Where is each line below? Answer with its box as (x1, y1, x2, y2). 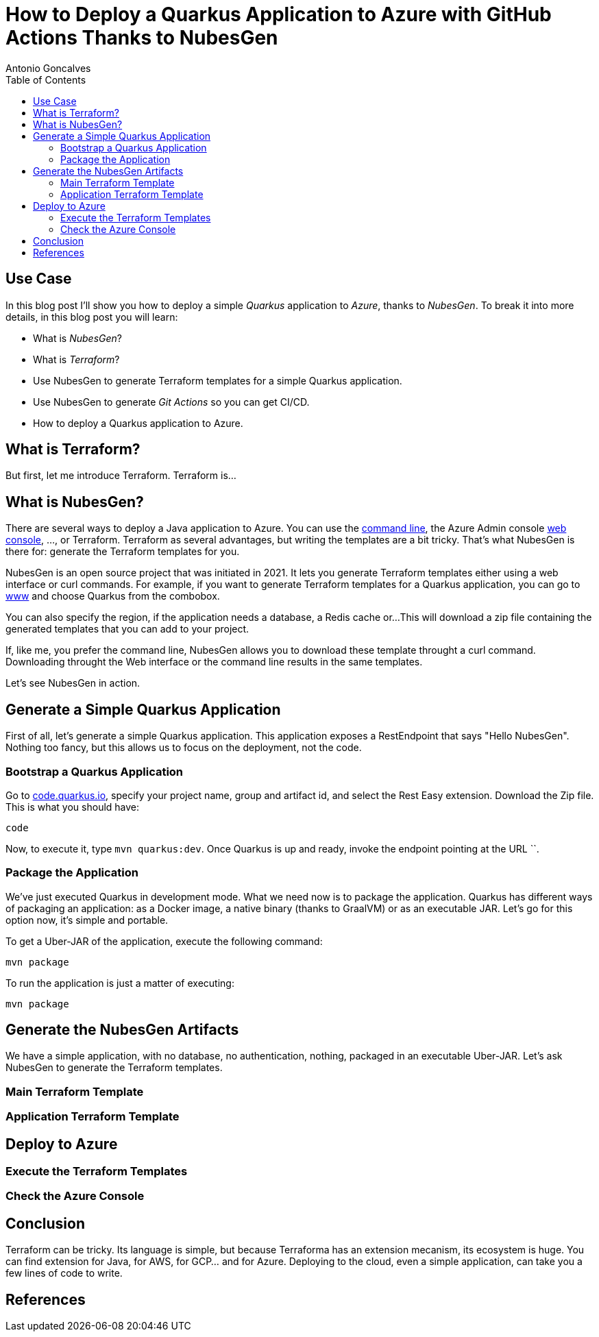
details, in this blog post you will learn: (5, 310, 178, 323)
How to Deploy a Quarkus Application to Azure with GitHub (5, 3, 552, 26)
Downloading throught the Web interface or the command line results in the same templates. (5, 656, 423, 668)
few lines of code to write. (5, 1267, 123, 1279)
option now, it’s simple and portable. (5, 913, 169, 926)
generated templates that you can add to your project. (5, 623, 249, 635)
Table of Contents (5, 73, 86, 86)
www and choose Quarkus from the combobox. (5, 590, 220, 602)
